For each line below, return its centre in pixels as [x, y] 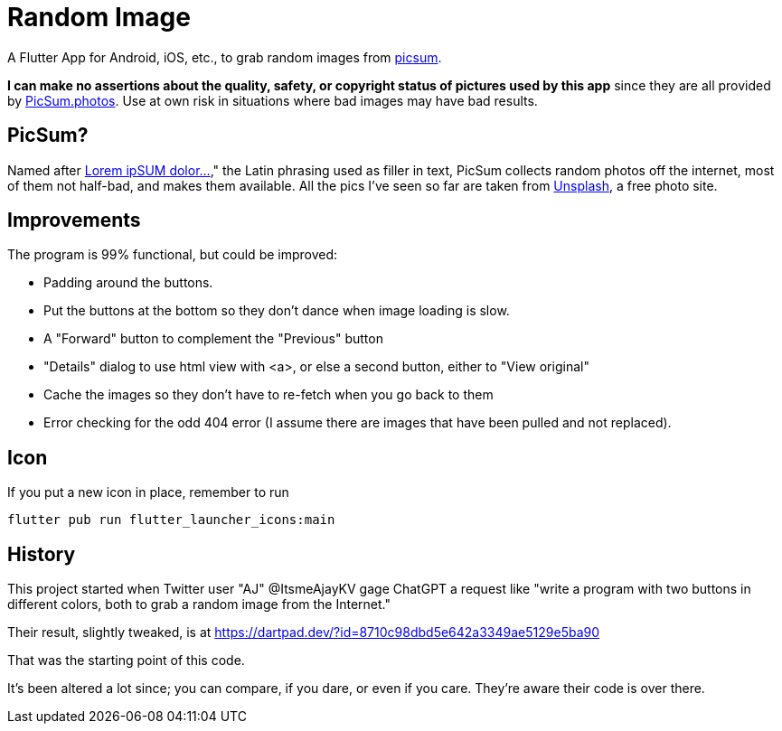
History [42, 554]
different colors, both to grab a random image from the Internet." [199, 604]
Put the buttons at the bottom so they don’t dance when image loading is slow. [277, 311]
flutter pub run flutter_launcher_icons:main [171, 520]
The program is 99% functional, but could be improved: [173, 255]
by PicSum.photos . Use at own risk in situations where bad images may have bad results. [273, 100]
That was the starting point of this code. [126, 661]
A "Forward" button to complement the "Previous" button [213, 339]
